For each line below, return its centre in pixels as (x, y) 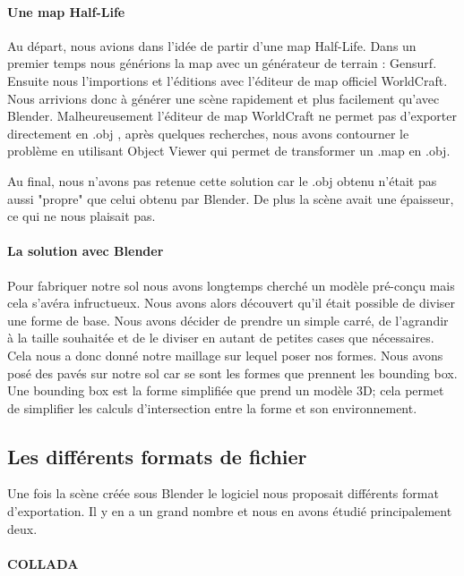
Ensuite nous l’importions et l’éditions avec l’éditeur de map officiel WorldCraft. (228, 80)
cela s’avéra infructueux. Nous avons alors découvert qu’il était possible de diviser (232, 303)
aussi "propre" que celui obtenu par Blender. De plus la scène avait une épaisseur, (231, 198)
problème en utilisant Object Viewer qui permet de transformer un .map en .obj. (229, 151)
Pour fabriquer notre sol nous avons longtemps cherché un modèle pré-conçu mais (231, 285)
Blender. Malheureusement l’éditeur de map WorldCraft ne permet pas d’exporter (232, 116)
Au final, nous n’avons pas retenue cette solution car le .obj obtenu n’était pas (222, 180)
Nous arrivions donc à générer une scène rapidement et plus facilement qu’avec (223, 98)
